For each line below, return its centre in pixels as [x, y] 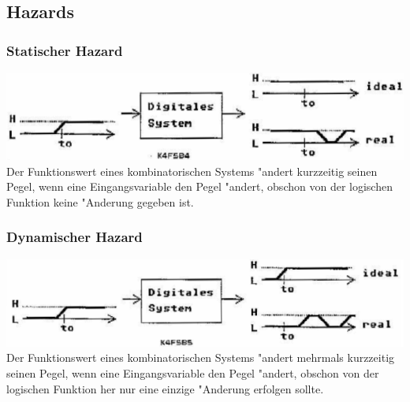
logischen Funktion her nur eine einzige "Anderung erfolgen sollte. [165, 388]
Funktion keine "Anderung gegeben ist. [100, 201]
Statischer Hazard [65, 50]
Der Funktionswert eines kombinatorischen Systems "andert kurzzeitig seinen [192, 171]
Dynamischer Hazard [75, 237]
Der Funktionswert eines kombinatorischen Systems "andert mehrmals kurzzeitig [201, 357]
